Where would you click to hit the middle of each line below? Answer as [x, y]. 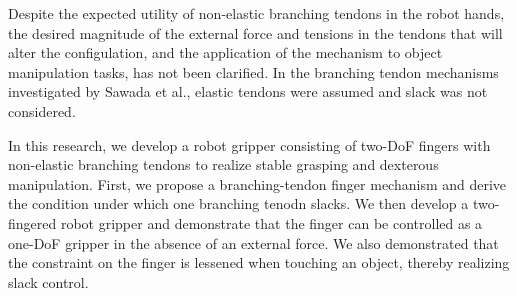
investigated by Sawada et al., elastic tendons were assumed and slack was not [248, 91]
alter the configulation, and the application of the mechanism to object [225, 52]
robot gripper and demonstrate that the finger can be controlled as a [271, 222]
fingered [32, 222]
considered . [42, 110]
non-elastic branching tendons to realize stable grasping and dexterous [223, 164]
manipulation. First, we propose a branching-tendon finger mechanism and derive [257, 183]
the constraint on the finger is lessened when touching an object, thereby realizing [259, 262]
